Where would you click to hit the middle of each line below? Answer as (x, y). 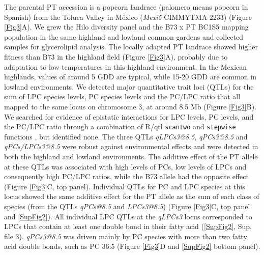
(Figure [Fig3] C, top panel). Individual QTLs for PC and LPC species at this (125, 186)
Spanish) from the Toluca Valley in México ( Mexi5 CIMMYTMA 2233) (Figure (128, 17)
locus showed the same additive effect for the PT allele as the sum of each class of (132, 196)
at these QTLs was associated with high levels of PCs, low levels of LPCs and (125, 166)
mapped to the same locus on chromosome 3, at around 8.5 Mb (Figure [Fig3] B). (130, 106)
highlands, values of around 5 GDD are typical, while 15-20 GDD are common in (130, 77)
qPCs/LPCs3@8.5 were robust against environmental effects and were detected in (131, 146)
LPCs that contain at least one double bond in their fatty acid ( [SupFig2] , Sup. (128, 226)
